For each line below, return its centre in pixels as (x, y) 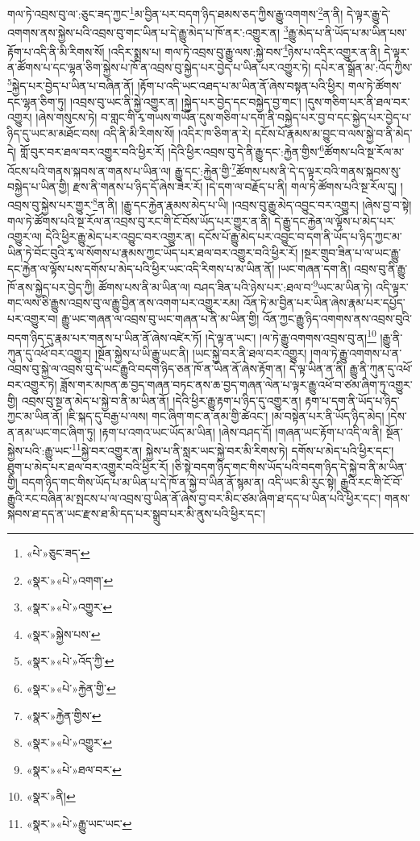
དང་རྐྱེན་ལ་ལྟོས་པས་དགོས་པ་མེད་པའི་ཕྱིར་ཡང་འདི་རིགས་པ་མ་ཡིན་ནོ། (141, 268)
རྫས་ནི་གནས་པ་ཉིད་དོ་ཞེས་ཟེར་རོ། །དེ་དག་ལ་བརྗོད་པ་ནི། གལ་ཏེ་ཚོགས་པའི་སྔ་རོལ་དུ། (235, 186)
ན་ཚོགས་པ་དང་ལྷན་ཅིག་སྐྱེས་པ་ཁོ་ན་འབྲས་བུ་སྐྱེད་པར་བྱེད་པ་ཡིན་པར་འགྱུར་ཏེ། (159, 66)
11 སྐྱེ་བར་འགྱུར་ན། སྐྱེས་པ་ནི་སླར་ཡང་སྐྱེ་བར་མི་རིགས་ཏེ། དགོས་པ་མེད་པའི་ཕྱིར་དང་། (233, 449)
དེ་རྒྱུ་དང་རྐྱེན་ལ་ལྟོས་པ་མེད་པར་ (335, 220)
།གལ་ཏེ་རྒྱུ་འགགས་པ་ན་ (356, 352)
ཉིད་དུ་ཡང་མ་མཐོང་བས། (54, 133)
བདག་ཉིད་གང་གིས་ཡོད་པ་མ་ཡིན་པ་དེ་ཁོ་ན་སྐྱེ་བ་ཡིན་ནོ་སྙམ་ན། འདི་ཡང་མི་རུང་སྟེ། (179, 482)
